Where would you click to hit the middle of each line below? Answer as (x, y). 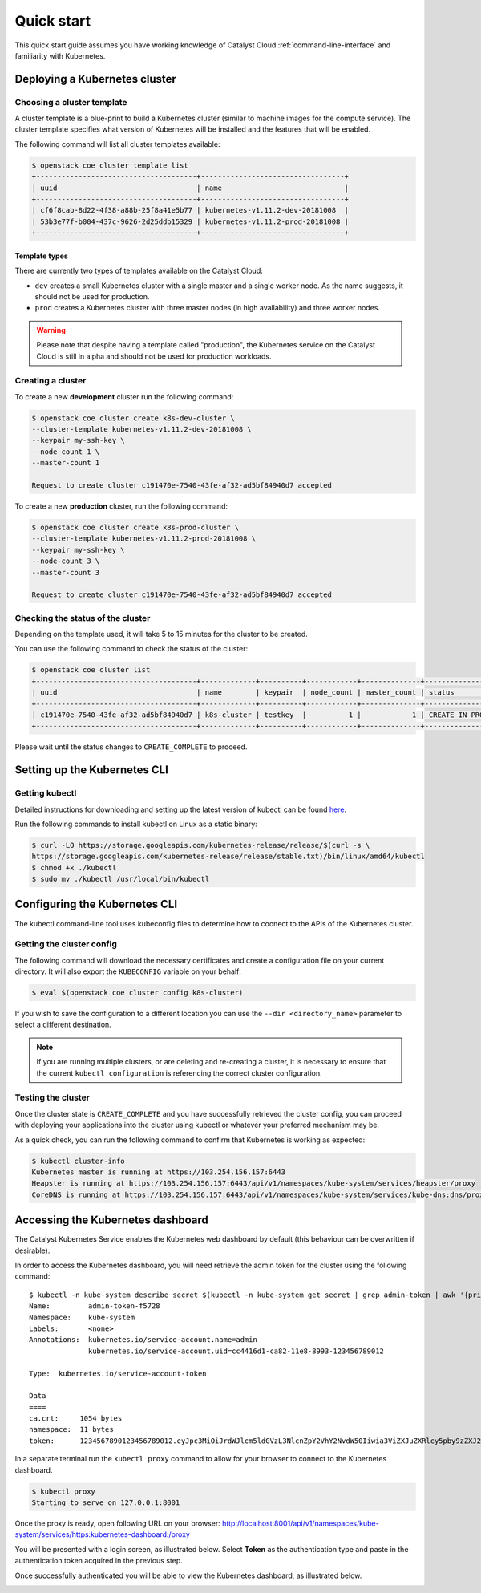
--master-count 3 (66, 572)
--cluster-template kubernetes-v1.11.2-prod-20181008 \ (144, 539)
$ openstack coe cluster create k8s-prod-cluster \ (135, 527)
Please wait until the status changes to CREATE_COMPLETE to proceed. (131, 747)
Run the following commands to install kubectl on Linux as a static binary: (136, 824)
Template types (41, 256)
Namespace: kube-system (82, 1317)
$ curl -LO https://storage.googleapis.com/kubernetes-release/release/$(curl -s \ (201, 845)
